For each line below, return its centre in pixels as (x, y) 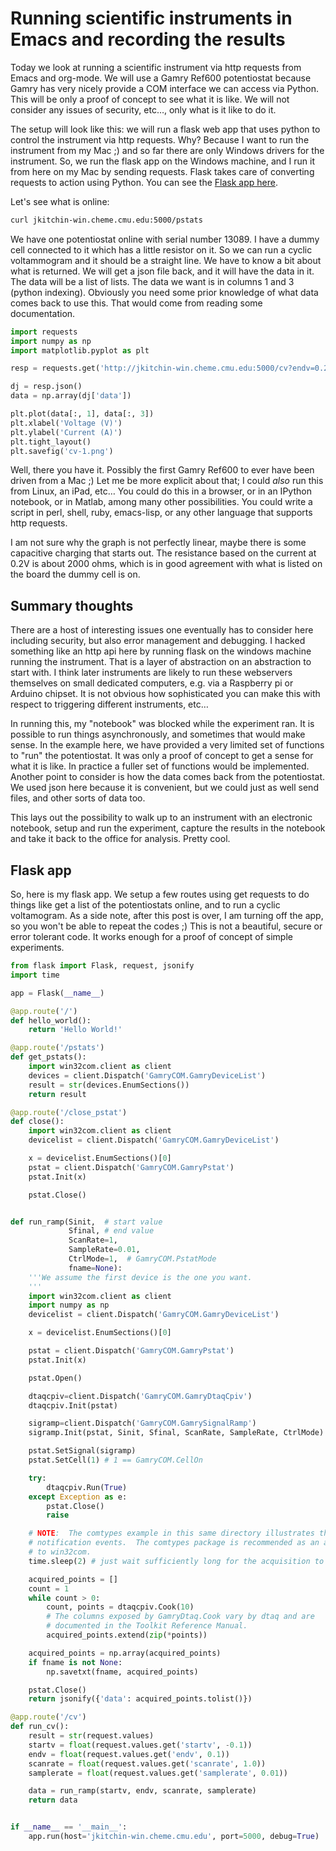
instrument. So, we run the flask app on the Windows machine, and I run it (162, 161)
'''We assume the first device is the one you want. (140, 1277)
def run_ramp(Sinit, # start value (86, 1222)
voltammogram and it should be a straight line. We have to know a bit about (166, 260)
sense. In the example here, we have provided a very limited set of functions (167, 745)
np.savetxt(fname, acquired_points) (122, 1672)
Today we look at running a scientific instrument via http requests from (156, 67)
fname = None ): (95, 1268)
